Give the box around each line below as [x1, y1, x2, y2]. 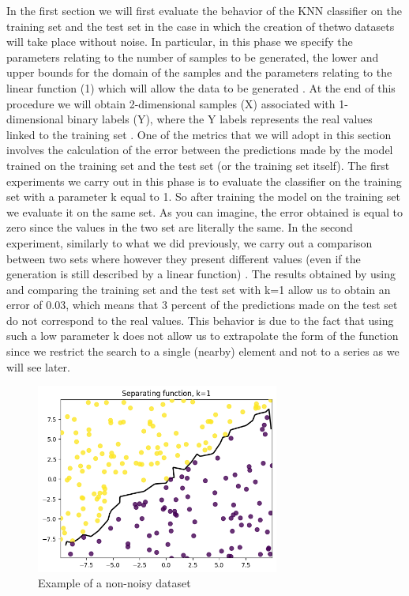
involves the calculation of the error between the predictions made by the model [6, 141, 393, 158]
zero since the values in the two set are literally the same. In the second [6, 219, 353, 236]
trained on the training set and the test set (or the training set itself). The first [6, 157, 390, 173]
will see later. [6, 358, 70, 375]
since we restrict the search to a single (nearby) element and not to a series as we [6, 343, 400, 360]
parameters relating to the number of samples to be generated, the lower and [6, 48, 379, 65]
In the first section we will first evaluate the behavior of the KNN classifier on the [6, 2, 403, 18]
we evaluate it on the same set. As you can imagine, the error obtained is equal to [6, 203, 403, 220]
